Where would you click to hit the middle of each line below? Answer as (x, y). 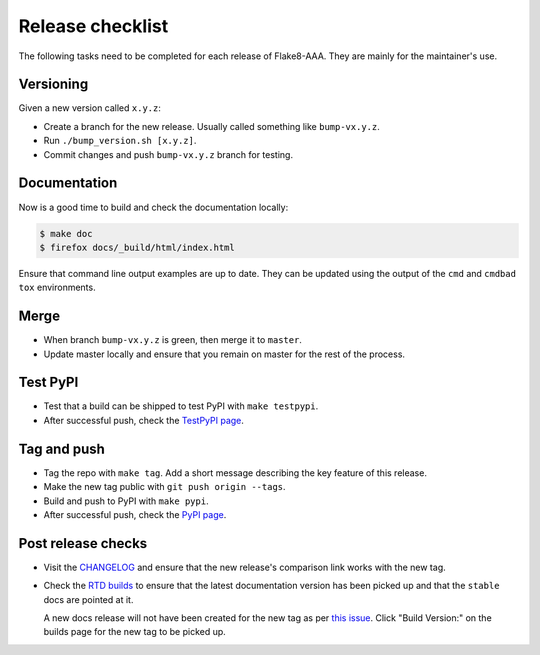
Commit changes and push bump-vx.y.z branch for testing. (168, 154)
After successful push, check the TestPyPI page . (144, 420)
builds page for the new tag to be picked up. (135, 632)
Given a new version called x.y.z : (90, 108)
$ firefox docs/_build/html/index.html (137, 247)
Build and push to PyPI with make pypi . (126, 501)
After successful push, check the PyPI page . (135, 514)
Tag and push (61, 448)
